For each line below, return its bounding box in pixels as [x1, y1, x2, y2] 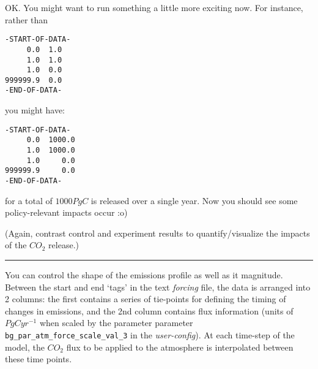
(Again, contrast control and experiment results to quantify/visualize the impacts [5, 226, 310, 239]
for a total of [5, 194, 53, 207]
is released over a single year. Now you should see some [91, 194, 298, 207]
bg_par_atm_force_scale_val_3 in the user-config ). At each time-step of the [5, 329, 295, 341]
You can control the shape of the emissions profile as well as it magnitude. [5, 268, 283, 281]
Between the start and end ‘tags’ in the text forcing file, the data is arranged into [5, 280, 311, 293]
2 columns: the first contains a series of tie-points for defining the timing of [5, 292, 286, 305]
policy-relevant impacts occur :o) [5, 206, 128, 219]
